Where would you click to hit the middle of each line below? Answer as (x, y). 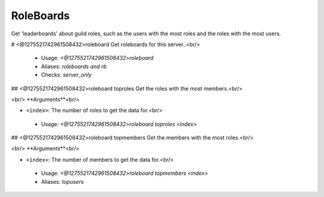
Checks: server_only (66, 75)
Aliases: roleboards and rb (74, 66)
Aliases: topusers (62, 181)
